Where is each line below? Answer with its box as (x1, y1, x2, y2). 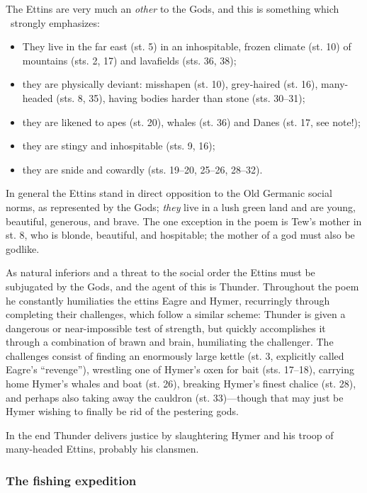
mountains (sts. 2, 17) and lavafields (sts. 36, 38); (22, 52, 237, 67)
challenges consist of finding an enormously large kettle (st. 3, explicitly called (6, 348, 344, 363)
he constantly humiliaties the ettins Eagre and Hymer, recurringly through (6, 293, 330, 307)
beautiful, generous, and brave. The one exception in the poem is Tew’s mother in (6, 213, 362, 228)
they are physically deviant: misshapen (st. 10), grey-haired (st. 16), (22, 76, 318, 91)
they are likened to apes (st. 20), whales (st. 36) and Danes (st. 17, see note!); (22, 114, 361, 129)
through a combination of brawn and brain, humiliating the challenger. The (6, 334, 334, 349)
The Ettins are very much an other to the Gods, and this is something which (6, 1, 339, 16)
